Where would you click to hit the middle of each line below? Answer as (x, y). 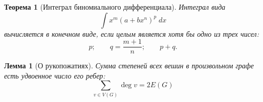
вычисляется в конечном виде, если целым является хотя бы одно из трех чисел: (131, 33)
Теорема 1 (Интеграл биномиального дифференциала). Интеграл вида (115, 7)
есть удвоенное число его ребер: (55, 75)
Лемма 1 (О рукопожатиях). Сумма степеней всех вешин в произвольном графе (129, 66)
